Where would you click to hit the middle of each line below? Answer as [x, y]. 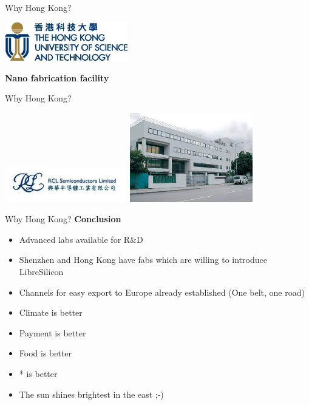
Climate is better [51, 312]
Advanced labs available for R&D [81, 239]
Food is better [46, 353]
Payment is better [53, 332]
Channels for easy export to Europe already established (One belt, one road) [162, 292]
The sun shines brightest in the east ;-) [91, 394]
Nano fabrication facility [57, 77]
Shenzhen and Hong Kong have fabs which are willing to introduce [143, 260]
